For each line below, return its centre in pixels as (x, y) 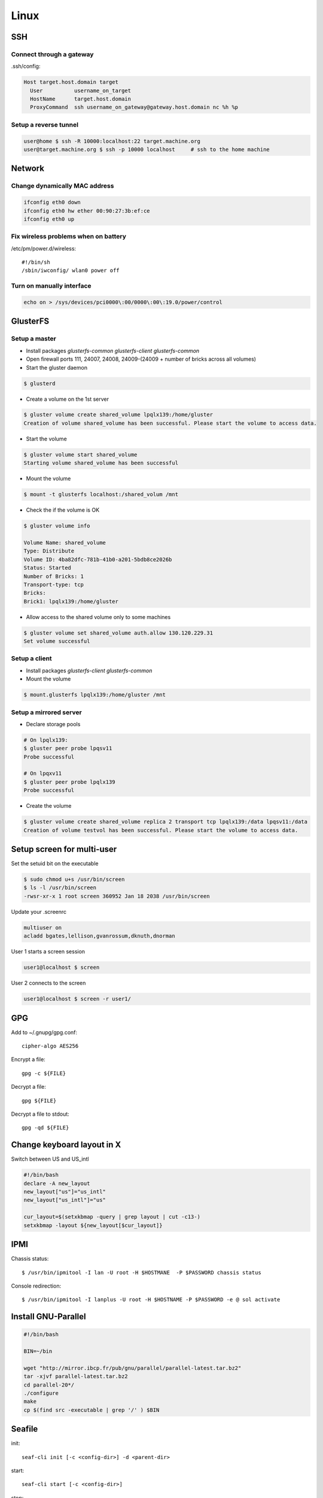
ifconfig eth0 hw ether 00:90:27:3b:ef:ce (87, 211)
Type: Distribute (49, 551)
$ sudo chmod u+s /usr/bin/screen (74, 880)
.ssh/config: (26, 67)
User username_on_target (81, 90)
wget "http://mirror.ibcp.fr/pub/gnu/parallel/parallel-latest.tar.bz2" (132, 1368)
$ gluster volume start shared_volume (80, 454)
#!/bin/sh (36, 262)
